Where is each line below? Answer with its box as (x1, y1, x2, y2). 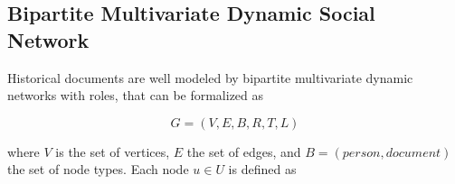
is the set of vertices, (55, 142, 170, 161)
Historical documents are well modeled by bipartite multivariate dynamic (7, 68, 413, 87)
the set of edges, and (186, 142, 301, 161)
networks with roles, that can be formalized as (7, 86, 264, 105)
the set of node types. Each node (7, 160, 189, 179)
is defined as (228, 160, 297, 179)
